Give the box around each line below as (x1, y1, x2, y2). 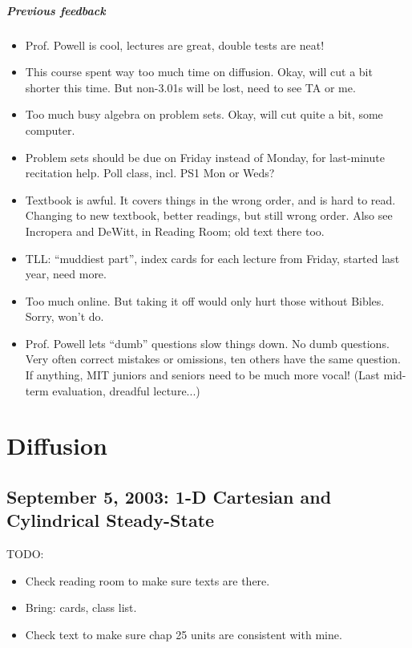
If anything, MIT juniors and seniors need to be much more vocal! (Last (25, 367, 380, 383)
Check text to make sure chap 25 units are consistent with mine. (25, 626, 342, 642)
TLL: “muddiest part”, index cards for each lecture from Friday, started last (25, 249, 400, 266)
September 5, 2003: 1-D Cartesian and (6, 484, 332, 509)
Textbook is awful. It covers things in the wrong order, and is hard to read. (25, 191, 396, 208)
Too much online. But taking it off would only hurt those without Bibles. (25, 292, 385, 309)
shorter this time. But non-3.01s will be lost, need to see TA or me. (25, 79, 356, 95)
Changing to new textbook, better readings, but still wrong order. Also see (25, 207, 393, 224)
